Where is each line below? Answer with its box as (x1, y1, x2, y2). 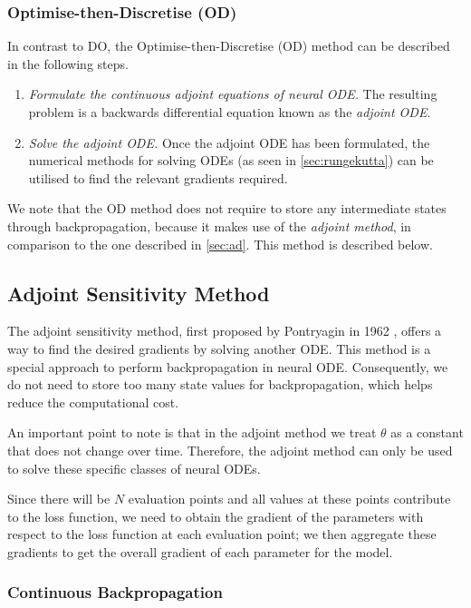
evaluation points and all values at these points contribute (128, 489, 451, 508)
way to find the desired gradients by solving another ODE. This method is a (7, 338, 431, 358)
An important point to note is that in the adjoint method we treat (7, 423, 377, 442)
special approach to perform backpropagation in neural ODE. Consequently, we (7, 357, 448, 376)
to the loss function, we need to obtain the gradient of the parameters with (7, 506, 424, 525)
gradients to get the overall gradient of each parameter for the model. (7, 542, 393, 561)
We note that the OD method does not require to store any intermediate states (7, 199, 447, 218)
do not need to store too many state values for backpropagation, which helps (7, 375, 433, 394)
